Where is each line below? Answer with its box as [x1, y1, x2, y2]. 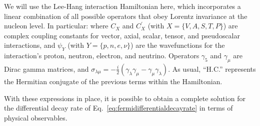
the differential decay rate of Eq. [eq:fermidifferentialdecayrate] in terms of [4, 103, 233, 113]
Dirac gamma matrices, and [4, 63, 89, 74]
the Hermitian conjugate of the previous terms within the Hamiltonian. [4, 76, 222, 86]
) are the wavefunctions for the [130, 40, 225, 50]
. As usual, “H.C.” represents [168, 63, 256, 74]
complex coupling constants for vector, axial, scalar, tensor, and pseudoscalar [4, 30, 240, 40]
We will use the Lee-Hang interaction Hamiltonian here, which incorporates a [4, 1, 241, 11]
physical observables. [4, 112, 67, 123]
